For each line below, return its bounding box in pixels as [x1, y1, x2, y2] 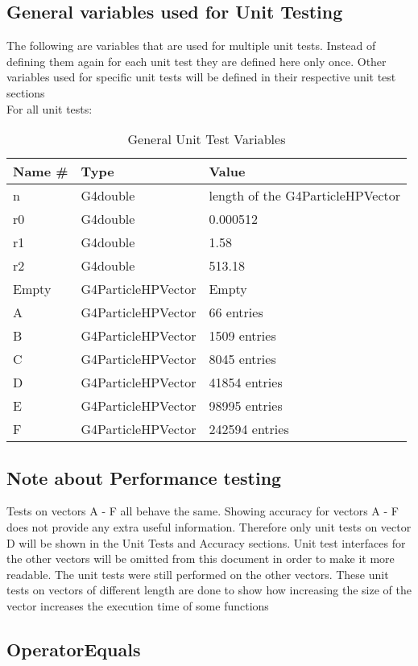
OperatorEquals [6, 636, 141, 661]
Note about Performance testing [6, 465, 282, 490]
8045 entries [209, 350, 276, 369]
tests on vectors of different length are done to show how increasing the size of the [6, 581, 412, 598]
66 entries [209, 303, 263, 322]
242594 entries [209, 420, 289, 439]
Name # [13, 162, 68, 181]
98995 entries [209, 396, 283, 416]
